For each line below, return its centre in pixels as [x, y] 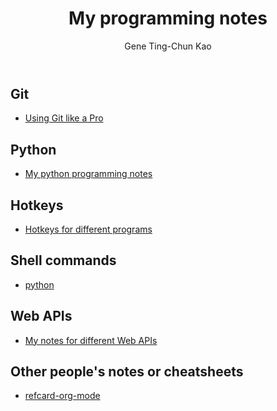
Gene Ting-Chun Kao [168, 46]
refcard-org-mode [62, 396]
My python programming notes [88, 174]
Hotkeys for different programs [88, 229]
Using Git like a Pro [64, 118]
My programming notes [168, 18]
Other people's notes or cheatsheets [127, 371]
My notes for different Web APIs [91, 340]
